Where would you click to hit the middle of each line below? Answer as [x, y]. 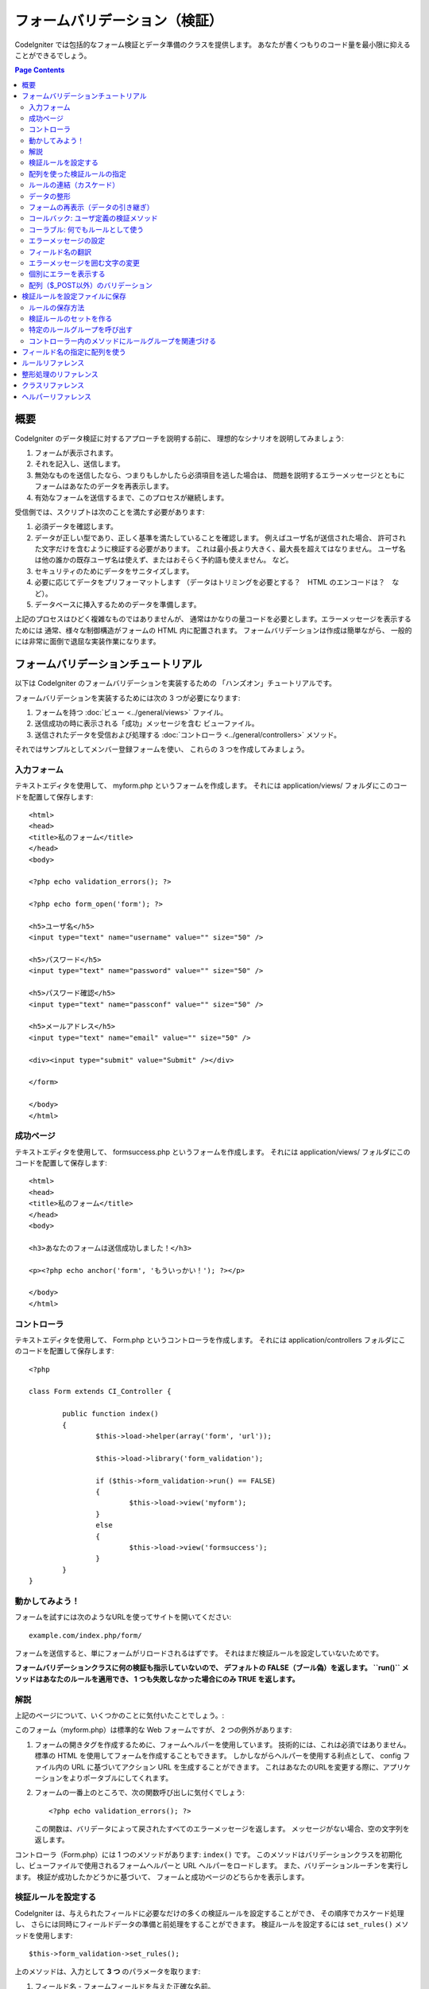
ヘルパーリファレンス [56, 396]
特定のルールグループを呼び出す [81, 329]
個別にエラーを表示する [67, 274]
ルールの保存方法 [57, 307]
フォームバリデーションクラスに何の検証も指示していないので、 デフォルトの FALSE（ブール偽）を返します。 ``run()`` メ [212, 1668]
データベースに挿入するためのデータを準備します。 [118, 605]
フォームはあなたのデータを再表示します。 [104, 486]
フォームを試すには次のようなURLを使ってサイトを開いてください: [123, 1617]
